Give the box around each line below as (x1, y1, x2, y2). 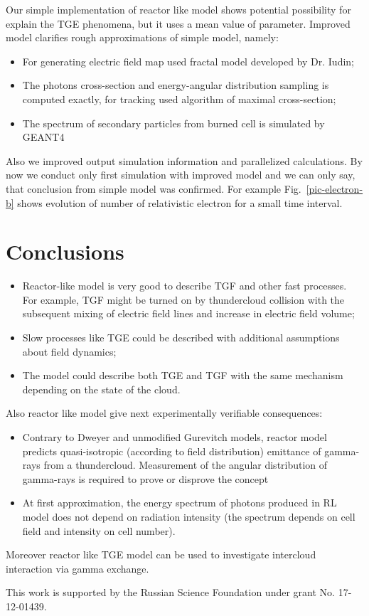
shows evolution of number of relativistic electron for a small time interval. (17, 195, 343, 210)
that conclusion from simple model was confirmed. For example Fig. (6, 181, 301, 196)
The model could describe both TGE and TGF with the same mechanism (22, 368, 343, 383)
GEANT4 (22, 129, 65, 144)
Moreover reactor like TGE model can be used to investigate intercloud (6, 547, 316, 562)
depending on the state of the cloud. (22, 381, 181, 396)
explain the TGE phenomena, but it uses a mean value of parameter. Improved (6, 16, 351, 31)
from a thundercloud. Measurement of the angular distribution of (43, 457, 328, 472)
